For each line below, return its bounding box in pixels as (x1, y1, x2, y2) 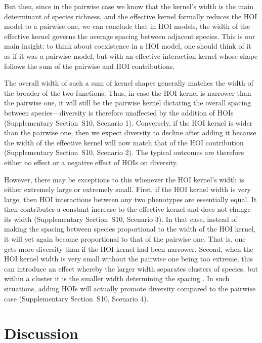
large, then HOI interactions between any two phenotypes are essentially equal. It (4, 194, 257, 204)
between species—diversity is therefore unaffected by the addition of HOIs (4, 107, 234, 118)
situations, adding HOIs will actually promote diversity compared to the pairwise (4, 283, 256, 294)
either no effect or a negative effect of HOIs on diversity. (4, 157, 178, 167)
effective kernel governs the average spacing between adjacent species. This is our (4, 30, 255, 41)
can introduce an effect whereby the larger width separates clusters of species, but (4, 263, 258, 274)
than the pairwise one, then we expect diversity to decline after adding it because (4, 127, 256, 138)
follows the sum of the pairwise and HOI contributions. (4, 60, 175, 71)
